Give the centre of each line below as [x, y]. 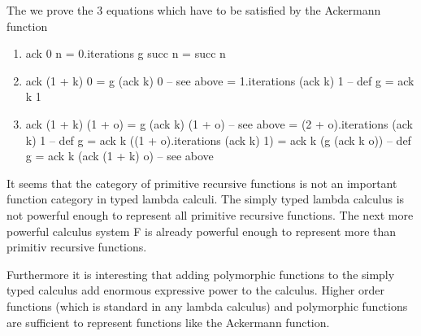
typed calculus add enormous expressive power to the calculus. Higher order [195, 290]
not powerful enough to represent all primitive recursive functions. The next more [210, 214]
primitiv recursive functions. [77, 247]
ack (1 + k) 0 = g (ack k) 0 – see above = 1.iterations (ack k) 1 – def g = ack [220, 80]
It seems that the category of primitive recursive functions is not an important [202, 183]
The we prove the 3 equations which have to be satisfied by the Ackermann [194, 10]
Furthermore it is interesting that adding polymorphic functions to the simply [201, 274]
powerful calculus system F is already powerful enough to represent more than [202, 231]
